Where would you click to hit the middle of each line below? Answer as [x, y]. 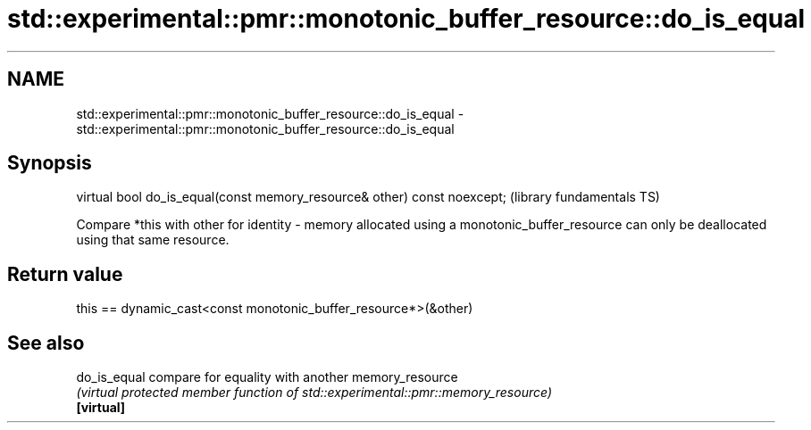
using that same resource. [153, 240]
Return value [65, 274]
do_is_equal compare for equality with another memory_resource [267, 377]
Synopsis [50, 163]
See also [46, 343]
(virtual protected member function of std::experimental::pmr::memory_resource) [314, 393]
